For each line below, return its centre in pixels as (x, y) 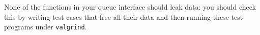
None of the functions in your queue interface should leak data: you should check (130, 7)
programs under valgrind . (46, 27)
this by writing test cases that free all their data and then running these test (124, 16)
